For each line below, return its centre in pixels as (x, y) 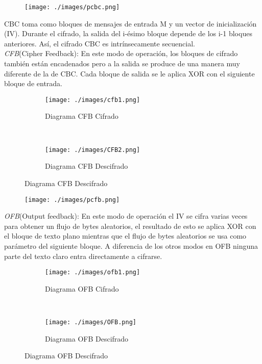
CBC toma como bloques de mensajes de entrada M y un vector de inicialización (130, 23)
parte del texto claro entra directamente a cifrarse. (83, 256)
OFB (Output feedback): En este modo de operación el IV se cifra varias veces (126, 216)
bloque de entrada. (33, 83)
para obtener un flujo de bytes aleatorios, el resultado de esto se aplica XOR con (130, 226)
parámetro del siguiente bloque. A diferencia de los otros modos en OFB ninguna (131, 245)
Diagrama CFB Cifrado (82, 116)
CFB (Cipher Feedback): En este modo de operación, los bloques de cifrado (121, 53)
